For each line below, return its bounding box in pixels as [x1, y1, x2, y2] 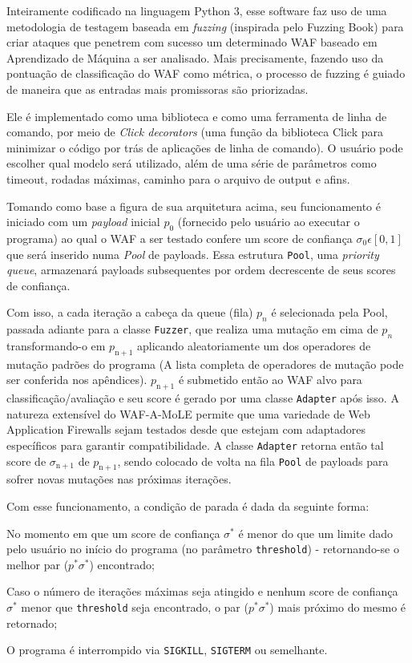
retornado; [6, 614, 58, 631]
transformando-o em [6, 337, 106, 354]
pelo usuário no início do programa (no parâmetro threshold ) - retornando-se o [6, 540, 399, 557]
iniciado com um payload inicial [6, 213, 160, 230]
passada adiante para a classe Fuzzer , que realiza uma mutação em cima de [6, 321, 378, 338]
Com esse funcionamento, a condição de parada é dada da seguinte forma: [6, 498, 370, 515]
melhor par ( [6, 556, 69, 572]
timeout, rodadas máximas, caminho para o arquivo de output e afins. [6, 170, 350, 187]
